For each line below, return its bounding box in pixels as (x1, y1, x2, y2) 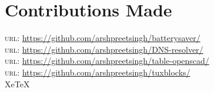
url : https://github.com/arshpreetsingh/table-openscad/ (5, 54, 209, 67)
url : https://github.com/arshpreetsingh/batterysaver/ (5, 32, 200, 44)
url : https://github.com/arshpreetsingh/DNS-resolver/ (5, 43, 203, 55)
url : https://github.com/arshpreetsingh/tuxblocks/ (5, 66, 190, 78)
